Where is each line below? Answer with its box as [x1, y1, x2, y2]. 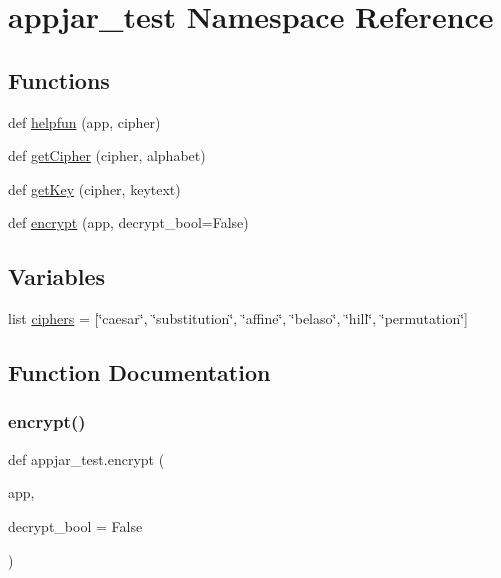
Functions [8, 64, 110, 95]
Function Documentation [8, 357, 271, 388]
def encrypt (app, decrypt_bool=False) [8, 212, 249, 233]
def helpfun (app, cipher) [8, 111, 161, 132]
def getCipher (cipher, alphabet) [8, 145, 206, 166]
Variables [8, 261, 106, 292]
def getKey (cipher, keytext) [8, 178, 181, 199]
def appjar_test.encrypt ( [8, 448, 165, 469]
